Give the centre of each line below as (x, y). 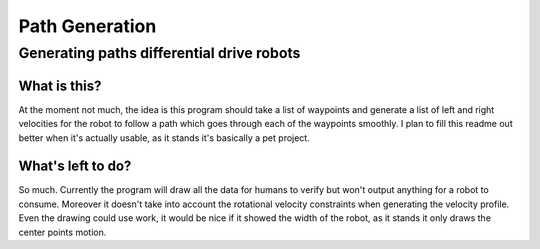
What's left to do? (75, 166)
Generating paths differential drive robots (159, 53)
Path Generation (87, 26)
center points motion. (62, 232)
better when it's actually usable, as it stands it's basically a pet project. (164, 137)
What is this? (60, 85)
